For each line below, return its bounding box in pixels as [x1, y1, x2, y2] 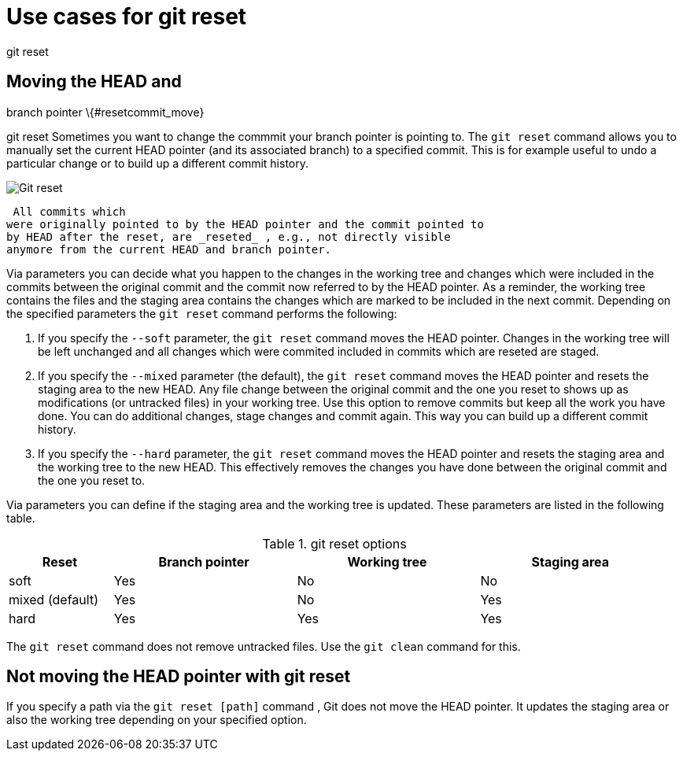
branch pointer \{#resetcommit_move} [6, 105, 205, 119]
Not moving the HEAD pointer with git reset [6, 667, 351, 687]
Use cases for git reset [6, 3, 247, 30]
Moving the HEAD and [6, 72, 182, 92]
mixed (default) [9, 591, 98, 607]
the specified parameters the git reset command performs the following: [6, 306, 397, 320]
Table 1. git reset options [262, 535, 407, 552]
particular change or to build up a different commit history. [6, 156, 308, 170]
